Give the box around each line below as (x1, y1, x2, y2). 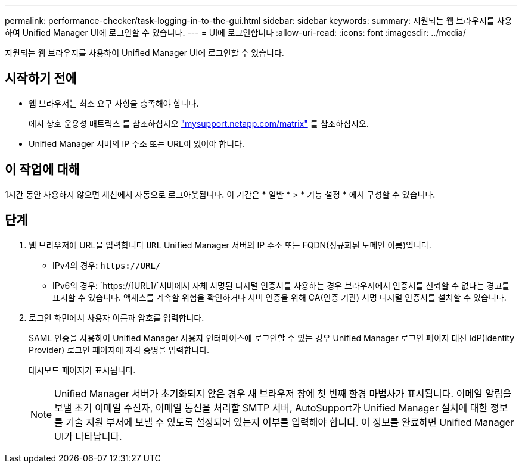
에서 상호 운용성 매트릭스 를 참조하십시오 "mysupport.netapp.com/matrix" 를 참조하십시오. (29, 118, 369, 129)
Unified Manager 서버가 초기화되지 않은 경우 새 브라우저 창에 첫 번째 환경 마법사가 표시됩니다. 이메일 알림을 (54, 387, 512, 400)
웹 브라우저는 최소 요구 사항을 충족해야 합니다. (29, 98, 199, 108)
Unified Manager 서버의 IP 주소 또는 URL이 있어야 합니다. (29, 138, 244, 149)
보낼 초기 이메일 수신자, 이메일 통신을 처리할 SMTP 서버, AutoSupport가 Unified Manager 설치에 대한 (54, 401, 488, 414)
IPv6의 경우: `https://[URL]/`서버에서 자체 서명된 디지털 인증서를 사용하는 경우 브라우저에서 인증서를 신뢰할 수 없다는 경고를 (52, 280, 510, 291)
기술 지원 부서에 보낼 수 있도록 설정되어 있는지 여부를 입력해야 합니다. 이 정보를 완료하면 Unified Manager (66, 416, 514, 428)
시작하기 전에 (5, 71, 77, 86)
